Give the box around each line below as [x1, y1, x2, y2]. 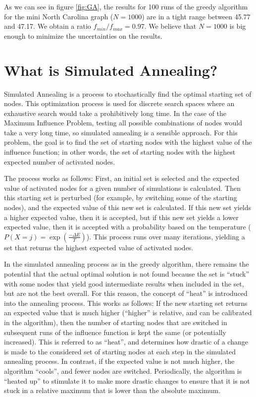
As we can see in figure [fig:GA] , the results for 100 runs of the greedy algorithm [4, 1, 248, 11]
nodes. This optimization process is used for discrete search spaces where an [4, 98, 235, 109]
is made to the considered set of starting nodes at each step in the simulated [4, 346, 236, 356]
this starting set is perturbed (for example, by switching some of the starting [4, 192, 237, 203]
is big [229, 21, 246, 31]
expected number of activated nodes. [4, 156, 115, 167]
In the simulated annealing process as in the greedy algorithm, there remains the [4, 259, 249, 269]
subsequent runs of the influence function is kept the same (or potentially [4, 327, 226, 337]
